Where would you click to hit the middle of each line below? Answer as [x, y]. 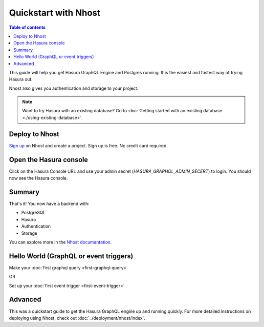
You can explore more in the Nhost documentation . [60, 242]
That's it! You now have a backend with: [49, 204]
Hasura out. [21, 79]
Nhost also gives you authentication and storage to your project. [74, 88]
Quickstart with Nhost [55, 13]
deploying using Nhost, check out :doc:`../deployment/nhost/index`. [77, 318]
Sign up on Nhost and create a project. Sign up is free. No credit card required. [88, 145]
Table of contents [27, 27]
